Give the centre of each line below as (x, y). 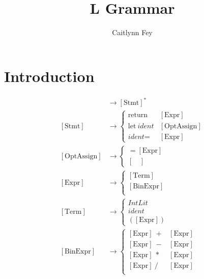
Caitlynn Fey (132, 32)
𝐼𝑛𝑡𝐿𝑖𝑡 (138, 203)
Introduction (49, 76)
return (138, 115)
